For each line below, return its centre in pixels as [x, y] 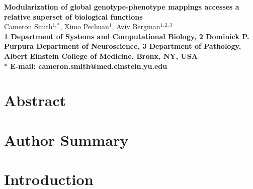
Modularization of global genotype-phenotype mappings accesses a [122, 7]
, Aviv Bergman [136, 26]
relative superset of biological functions [73, 16]
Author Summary [66, 139]
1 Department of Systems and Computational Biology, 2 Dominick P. [127, 36]
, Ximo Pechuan [85, 26]
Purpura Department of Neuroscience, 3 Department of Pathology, [123, 46]
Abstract [35, 100]
